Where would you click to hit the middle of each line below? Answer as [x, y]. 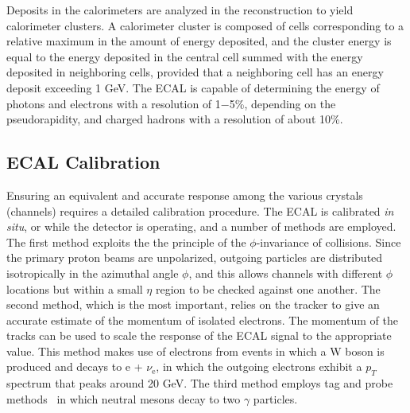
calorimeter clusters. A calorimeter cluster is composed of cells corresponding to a [205, 25]
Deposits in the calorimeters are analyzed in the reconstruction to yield [180, 10]
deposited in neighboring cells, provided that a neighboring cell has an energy [195, 72]
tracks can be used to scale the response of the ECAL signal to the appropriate [199, 335]
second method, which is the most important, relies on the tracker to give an [193, 304]
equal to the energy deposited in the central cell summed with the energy [185, 56]
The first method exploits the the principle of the [126, 242]
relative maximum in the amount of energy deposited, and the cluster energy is [199, 41]
